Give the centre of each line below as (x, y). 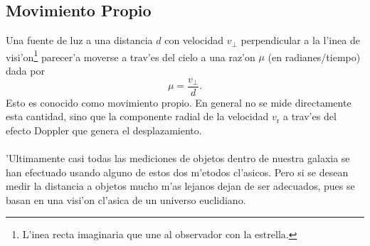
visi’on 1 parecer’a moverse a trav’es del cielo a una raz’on (131, 55)
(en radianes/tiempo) (314, 57)
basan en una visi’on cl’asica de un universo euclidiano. (126, 199)
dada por (25, 71)
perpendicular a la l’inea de (300, 40)
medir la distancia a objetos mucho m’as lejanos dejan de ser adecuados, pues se (180, 186)
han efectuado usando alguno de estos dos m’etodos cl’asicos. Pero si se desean (177, 172)
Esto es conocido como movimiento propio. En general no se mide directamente (179, 102)
